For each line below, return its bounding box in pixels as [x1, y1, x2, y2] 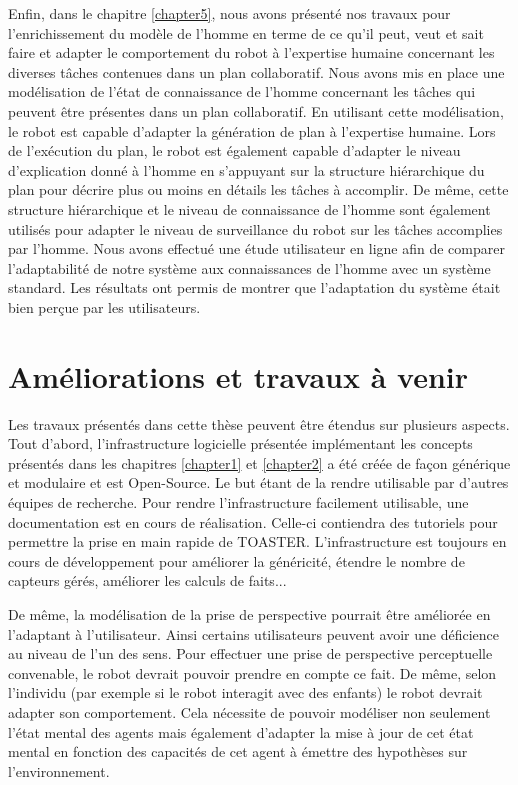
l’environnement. [8, 760, 110, 781]
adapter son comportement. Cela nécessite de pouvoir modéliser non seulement [8, 701, 491, 722]
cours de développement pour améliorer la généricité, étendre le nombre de [8, 550, 465, 571]
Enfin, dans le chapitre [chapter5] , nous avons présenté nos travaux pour [8, 3, 451, 23]
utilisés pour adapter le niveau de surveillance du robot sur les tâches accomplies [8, 218, 503, 239]
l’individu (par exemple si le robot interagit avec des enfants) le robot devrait [8, 682, 483, 703]
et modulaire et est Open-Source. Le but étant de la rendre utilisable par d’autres [8, 472, 509, 493]
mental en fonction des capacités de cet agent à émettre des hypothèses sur [8, 741, 468, 762]
